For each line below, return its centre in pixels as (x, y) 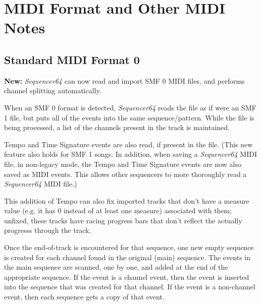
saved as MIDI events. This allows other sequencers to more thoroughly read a (125, 174)
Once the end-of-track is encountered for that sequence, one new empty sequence (129, 247)
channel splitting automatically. (53, 90)
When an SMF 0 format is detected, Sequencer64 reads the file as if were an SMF (130, 107)
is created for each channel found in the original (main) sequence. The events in (127, 257)
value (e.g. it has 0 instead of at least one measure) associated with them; (118, 210)
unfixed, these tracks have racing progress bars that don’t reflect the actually (123, 220)
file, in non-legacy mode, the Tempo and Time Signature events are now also (123, 164)
